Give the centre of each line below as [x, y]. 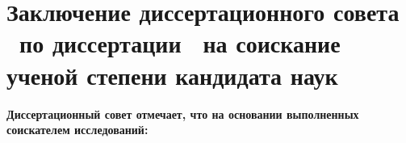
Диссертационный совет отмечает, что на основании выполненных [183, 114]
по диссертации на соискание [180, 43]
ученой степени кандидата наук [172, 75]
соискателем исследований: [77, 130]
